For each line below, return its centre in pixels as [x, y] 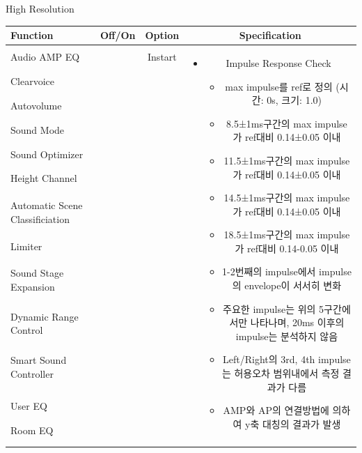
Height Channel [44, 178]
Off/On [118, 35]
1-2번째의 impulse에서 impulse [286, 271]
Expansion [33, 287]
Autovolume [36, 105]
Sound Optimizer [47, 154]
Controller [32, 373]
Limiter [26, 246]
